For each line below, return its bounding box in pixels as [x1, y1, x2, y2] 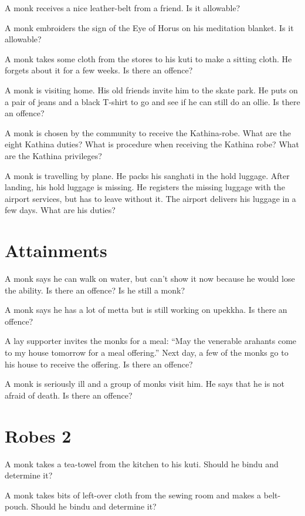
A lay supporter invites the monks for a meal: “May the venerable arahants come [5, 335, 297, 347]
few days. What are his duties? [5, 204, 116, 216]
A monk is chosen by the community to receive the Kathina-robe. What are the [5, 126, 291, 139]
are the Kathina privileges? [5, 149, 102, 161]
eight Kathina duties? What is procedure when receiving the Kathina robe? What [5, 138, 300, 150]
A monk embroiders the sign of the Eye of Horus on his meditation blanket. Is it [5, 21, 294, 33]
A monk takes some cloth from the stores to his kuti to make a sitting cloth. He [5, 52, 292, 65]
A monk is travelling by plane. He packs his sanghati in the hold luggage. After [5, 169, 290, 181]
